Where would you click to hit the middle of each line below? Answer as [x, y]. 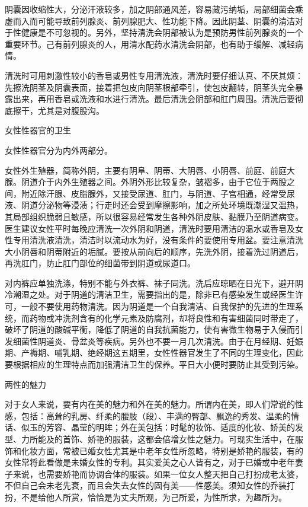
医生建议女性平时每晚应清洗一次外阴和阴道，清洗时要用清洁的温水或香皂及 [150, 228]
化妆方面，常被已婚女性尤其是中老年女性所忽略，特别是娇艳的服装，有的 [162, 450]
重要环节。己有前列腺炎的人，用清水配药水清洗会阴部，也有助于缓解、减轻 [150, 44]
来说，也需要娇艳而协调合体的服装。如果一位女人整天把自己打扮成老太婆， [158, 473]
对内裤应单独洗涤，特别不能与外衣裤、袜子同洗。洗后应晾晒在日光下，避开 [150, 283]
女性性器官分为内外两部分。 [59, 150]
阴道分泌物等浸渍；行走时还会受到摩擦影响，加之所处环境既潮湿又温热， [162, 205]
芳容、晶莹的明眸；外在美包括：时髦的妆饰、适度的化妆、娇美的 [170, 427]
